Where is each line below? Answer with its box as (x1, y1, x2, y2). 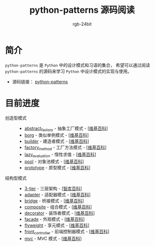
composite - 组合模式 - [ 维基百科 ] (24, 204, 92, 210)
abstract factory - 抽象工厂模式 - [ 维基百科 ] (24, 125, 108, 133)
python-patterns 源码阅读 (29, 4, 135, 16)
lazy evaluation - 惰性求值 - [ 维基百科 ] (24, 152, 96, 159)
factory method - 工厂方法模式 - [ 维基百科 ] (24, 144, 107, 152)
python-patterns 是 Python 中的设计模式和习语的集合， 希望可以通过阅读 (5, 62, 151, 68)
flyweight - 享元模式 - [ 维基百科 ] (24, 222, 89, 228)
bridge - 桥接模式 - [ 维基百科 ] (24, 198, 84, 204)
